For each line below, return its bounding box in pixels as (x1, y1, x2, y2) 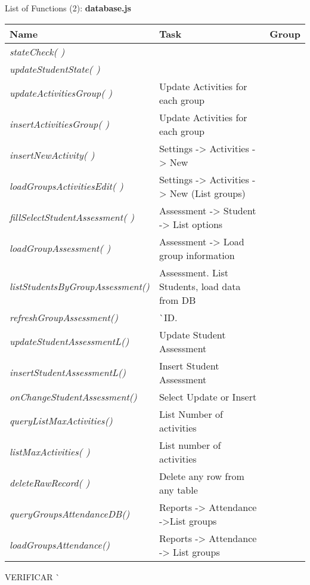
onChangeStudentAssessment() (10, 389, 137, 404)
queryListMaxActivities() (10, 414, 113, 428)
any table (159, 482, 198, 497)
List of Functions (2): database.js (5, 2, 131, 14)
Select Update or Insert (159, 389, 257, 404)
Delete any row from (159, 469, 244, 483)
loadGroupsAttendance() (10, 538, 110, 552)
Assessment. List (159, 265, 229, 279)
